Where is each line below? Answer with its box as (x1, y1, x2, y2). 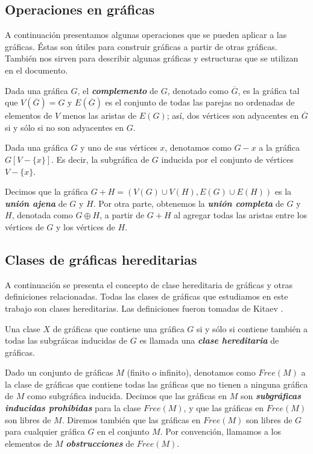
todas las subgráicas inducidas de (5, 334, 128, 347)
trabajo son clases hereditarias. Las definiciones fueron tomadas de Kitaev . (5, 301, 283, 314)
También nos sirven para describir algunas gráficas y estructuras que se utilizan (5, 52, 299, 65)
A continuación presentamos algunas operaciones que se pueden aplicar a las (5, 28, 287, 41)
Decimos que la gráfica (5, 185, 88, 198)
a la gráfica (259, 141, 300, 154)
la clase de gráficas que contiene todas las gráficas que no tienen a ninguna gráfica (5, 377, 308, 390)
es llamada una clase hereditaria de (139, 334, 279, 347)
